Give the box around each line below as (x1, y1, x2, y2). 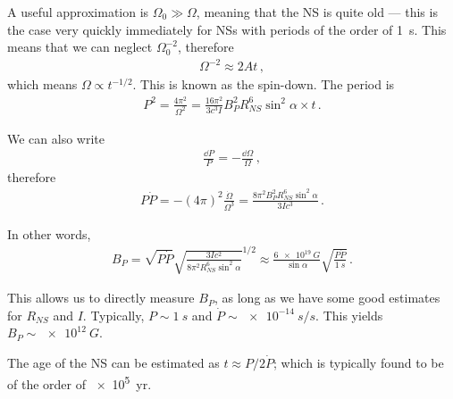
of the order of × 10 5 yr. (7, 371, 152, 393)
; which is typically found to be (273, 353, 444, 372)
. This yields (315, 305, 383, 324)
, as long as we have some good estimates (214, 288, 440, 307)
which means (7, 75, 78, 94)
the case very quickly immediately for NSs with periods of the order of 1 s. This (7, 20, 447, 38)
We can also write (7, 129, 105, 147)
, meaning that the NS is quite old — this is (196, 3, 438, 21)
